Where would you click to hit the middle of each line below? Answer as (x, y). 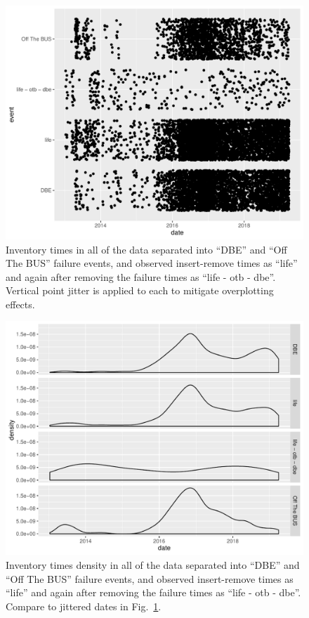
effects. (20, 304)
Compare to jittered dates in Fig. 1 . (84, 606)
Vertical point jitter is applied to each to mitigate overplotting (140, 290)
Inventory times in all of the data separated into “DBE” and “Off (146, 249)
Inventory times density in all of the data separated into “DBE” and (153, 564)
